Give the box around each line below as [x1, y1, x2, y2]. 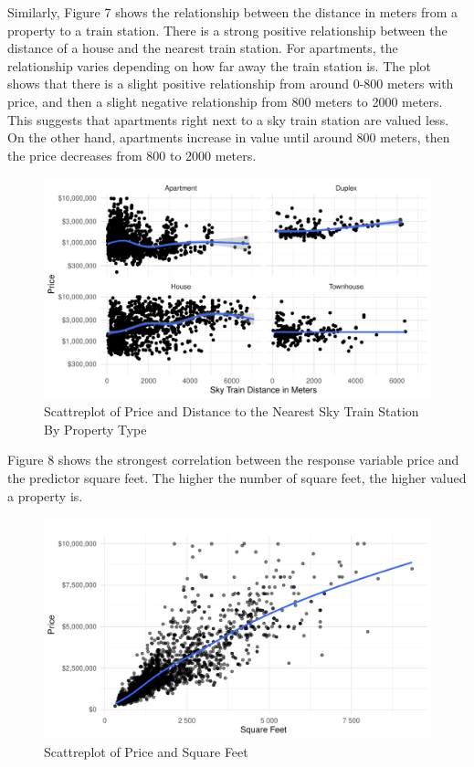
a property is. [7, 486, 83, 505]
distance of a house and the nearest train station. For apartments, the [7, 38, 398, 58]
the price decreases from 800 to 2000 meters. [7, 145, 257, 164]
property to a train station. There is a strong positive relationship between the [7, 20, 448, 39]
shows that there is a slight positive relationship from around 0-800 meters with [7, 74, 454, 93]
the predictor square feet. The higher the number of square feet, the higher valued [7, 468, 467, 487]
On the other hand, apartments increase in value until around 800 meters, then [7, 128, 450, 147]
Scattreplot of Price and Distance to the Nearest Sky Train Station [44, 402, 419, 421]
